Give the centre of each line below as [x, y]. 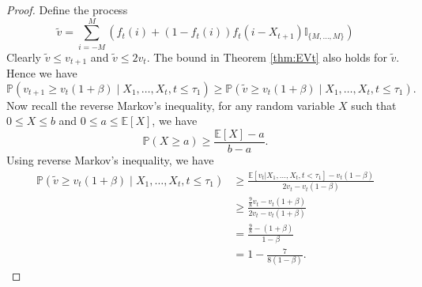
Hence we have [42, 73]
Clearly [24, 57]
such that [374, 105]
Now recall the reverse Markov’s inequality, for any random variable [171, 105]
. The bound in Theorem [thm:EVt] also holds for [267, 57]
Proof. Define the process [67, 9]
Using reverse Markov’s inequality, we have [110, 160]
